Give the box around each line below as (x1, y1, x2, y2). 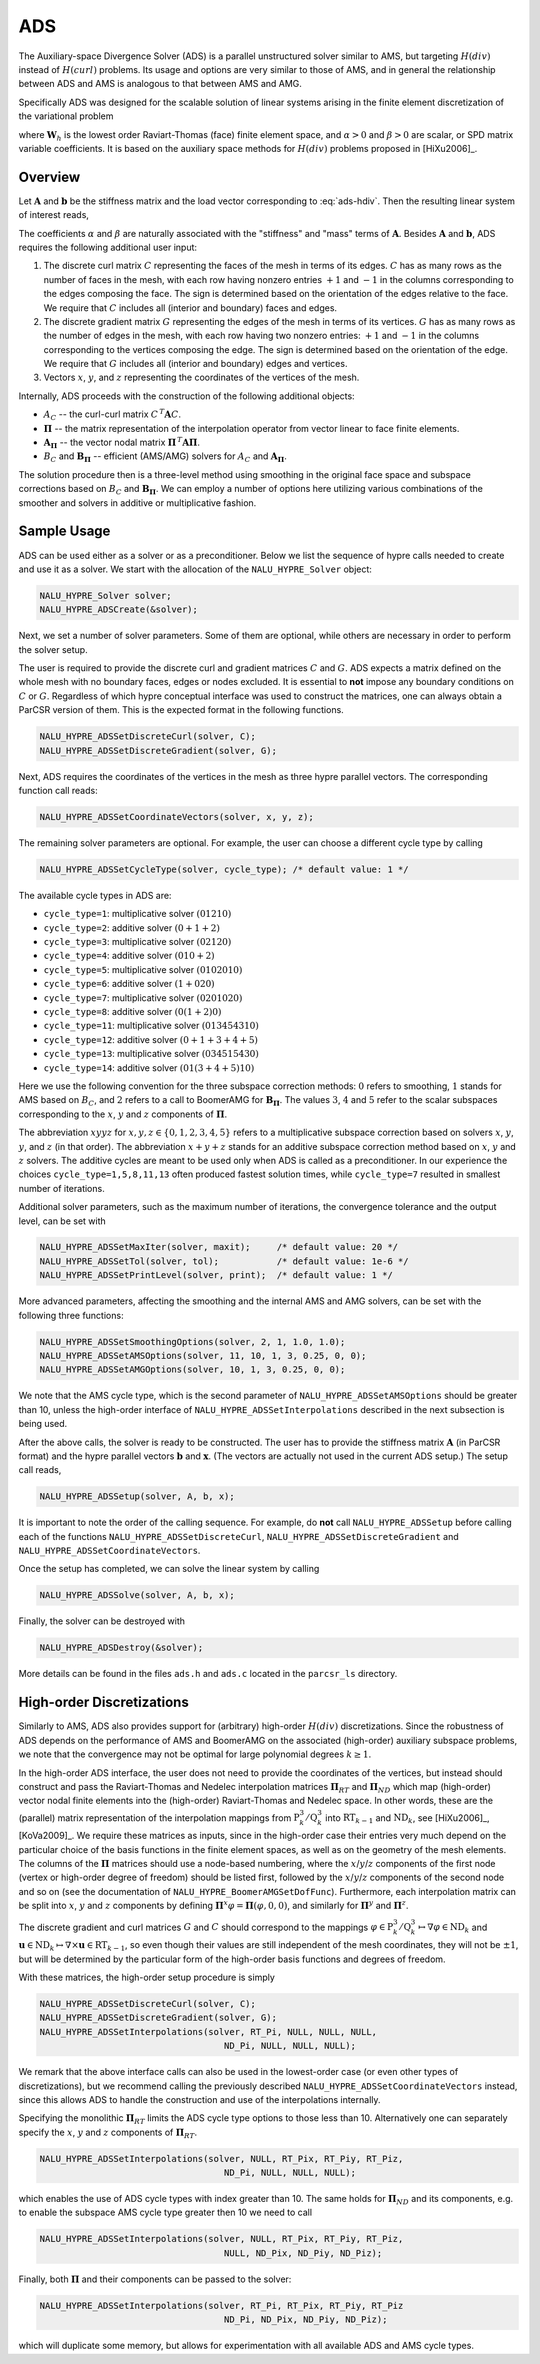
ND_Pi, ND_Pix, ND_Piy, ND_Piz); (223, 2314, 388, 2325)
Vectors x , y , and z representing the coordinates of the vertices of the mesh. (43, 371, 360, 384)
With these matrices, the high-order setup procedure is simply (18, 1971, 275, 1983)
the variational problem (18, 110, 114, 122)
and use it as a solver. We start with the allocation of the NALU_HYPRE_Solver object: (18, 563, 372, 575)
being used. (18, 1418, 68, 1430)
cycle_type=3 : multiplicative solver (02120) (43, 936, 232, 948)
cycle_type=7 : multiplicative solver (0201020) (43, 991, 243, 1004)
